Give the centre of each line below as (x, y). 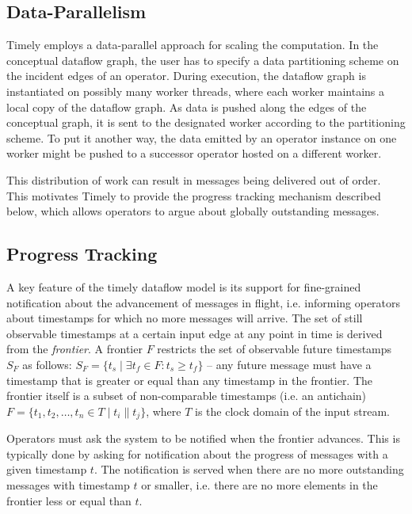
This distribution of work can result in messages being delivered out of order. (194, 179)
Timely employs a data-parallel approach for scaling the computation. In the (193, 45)
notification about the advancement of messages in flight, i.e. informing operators (204, 302)
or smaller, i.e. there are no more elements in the (259, 484)
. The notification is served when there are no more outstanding (249, 469)
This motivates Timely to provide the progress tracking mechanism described (194, 195)
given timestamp (47, 469)
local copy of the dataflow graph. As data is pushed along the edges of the (187, 107)
